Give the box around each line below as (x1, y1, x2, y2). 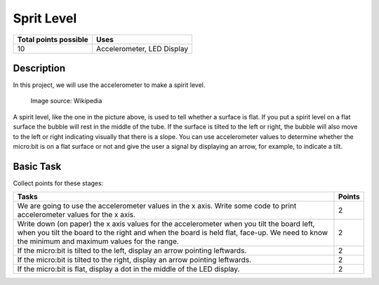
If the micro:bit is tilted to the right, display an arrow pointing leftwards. (17, 255, 252, 265)
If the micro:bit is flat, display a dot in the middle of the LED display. (17, 264, 240, 274)
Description (13, 62, 66, 74)
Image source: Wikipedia (30, 97, 102, 105)
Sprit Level (13, 11, 77, 26)
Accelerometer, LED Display (95, 44, 189, 53)
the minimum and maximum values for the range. (17, 237, 179, 246)
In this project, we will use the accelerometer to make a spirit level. (13, 81, 206, 89)
